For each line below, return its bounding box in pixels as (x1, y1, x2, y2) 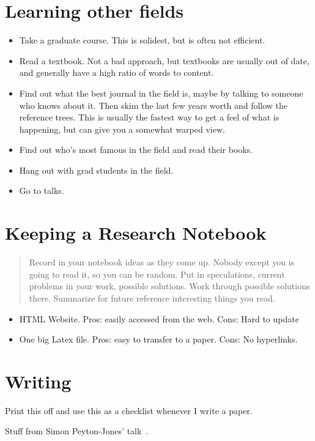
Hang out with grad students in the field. (19, 163, 174, 176)
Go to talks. (19, 184, 64, 197)
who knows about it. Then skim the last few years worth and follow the (19, 98, 288, 111)
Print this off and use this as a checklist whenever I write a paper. (5, 404, 253, 417)
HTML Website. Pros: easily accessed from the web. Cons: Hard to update (19, 312, 299, 325)
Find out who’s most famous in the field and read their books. (19, 143, 253, 156)
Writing (5, 368, 72, 393)
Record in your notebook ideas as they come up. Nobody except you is (29, 256, 295, 269)
